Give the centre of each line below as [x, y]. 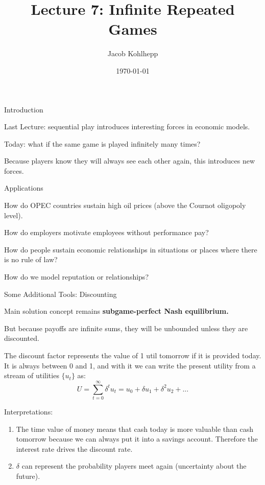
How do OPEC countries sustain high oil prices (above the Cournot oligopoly [125, 205]
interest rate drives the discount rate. [74, 448]
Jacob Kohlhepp [133, 53]
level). [14, 215]
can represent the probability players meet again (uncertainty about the [134, 466]
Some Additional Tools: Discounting [61, 294]
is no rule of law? [31, 259]
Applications [24, 188]
